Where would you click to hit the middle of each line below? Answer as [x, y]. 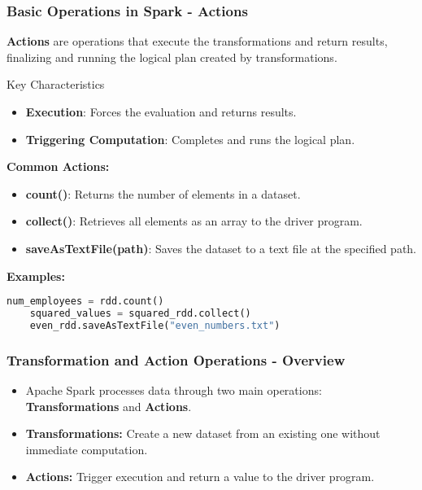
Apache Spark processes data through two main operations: [174, 390]
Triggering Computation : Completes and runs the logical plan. [190, 139]
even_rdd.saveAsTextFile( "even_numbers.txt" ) [155, 325]
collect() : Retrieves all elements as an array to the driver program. [194, 221]
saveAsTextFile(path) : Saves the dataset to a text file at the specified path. [221, 248]
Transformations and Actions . [109, 406]
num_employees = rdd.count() [85, 302]
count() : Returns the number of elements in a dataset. [163, 193]
